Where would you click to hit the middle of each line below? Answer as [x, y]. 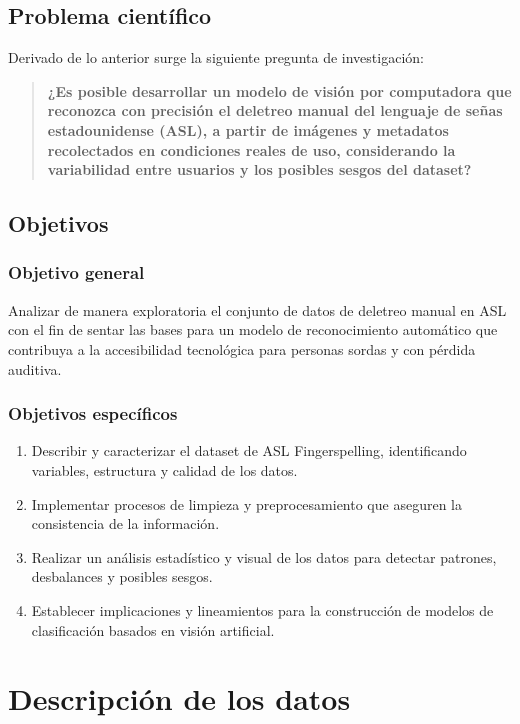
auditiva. [35, 368]
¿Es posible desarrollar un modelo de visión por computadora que [279, 90]
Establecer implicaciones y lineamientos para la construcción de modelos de [262, 609]
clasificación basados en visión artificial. [153, 629]
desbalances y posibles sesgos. [122, 576]
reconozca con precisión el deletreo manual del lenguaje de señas [275, 110]
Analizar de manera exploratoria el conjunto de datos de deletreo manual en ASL [257, 309]
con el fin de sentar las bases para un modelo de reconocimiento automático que [253, 329]
